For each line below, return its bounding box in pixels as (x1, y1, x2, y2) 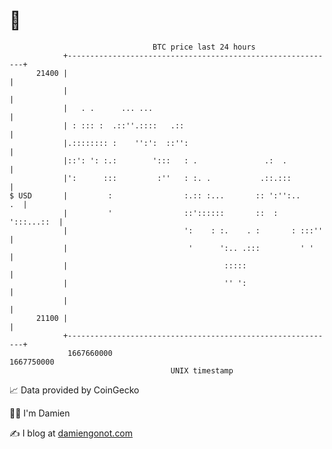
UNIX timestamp (170, 365, 234, 376)
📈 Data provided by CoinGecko (9, 384, 140, 396)
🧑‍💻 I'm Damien (9, 407, 71, 419)
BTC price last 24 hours (152, 42, 256, 52)
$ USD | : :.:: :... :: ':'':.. (9, 190, 301, 201)
